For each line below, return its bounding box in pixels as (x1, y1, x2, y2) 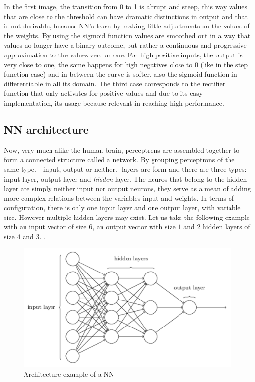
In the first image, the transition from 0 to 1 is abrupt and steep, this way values (4, 1, 248, 11)
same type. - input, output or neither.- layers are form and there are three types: (4, 164, 247, 174)
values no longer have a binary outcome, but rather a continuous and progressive (4, 40, 247, 50)
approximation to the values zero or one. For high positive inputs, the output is (4, 49, 243, 59)
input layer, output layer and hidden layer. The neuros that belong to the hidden (4, 173, 247, 184)
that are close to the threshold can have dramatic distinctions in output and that (4, 11, 248, 21)
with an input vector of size (4, 221, 87, 232)
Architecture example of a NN (24, 369, 114, 379)
